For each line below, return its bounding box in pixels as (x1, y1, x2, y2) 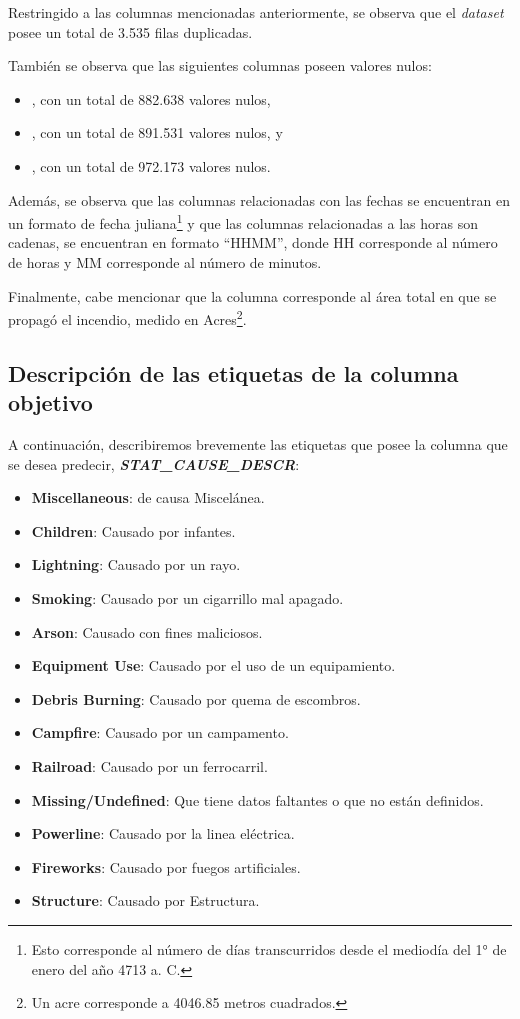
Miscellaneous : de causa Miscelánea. (31, 487, 265, 508)
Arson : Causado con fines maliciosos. (31, 621, 263, 642)
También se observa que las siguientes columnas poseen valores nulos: (8, 55, 432, 76)
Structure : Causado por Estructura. (31, 890, 260, 911)
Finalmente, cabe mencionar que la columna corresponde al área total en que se (8, 285, 497, 306)
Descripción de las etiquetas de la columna (8, 357, 459, 388)
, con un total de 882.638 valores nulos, (31, 88, 271, 109)
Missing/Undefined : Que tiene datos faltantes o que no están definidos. (31, 789, 484, 810)
